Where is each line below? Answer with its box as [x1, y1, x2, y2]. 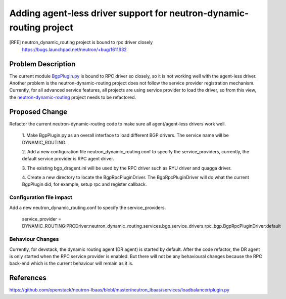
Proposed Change [9, 107, 68, 116]
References [9, 274, 46, 282]
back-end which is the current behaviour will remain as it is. [9, 261, 133, 267]
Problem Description [9, 60, 76, 68]
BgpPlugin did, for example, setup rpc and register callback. [22, 181, 147, 187]
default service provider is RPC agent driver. [22, 156, 115, 162]
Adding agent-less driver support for [9, 8, 168, 19]
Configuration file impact [9, 194, 73, 201]
